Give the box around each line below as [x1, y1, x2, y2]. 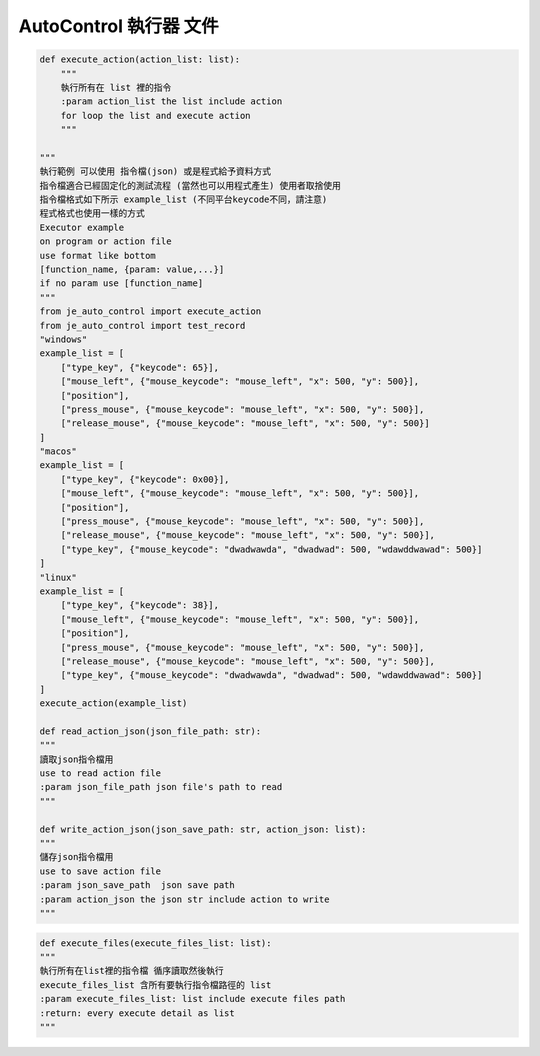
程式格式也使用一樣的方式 [39, 208, 145, 219]
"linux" [39, 571, 77, 583]
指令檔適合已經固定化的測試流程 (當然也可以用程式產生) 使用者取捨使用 [39, 180, 342, 191]
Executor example [39, 221, 125, 233]
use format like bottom [39, 250, 157, 261]
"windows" [39, 333, 88, 345]
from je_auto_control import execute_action [39, 306, 262, 317]
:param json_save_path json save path [39, 880, 235, 891]
